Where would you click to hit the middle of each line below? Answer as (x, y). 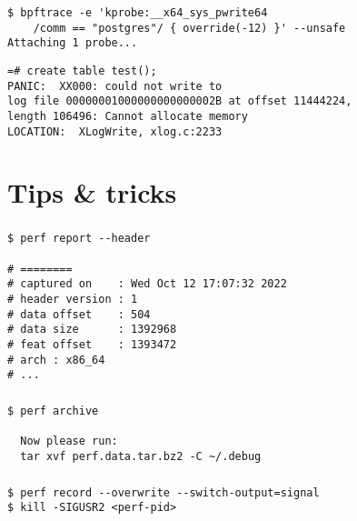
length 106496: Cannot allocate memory (128, 116)
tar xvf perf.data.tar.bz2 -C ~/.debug (141, 456)
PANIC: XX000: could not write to (115, 86)
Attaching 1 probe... (73, 43)
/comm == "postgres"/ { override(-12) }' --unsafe (189, 28)
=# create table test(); (82, 70)
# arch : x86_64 (56, 360)
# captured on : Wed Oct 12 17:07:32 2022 (147, 284)
